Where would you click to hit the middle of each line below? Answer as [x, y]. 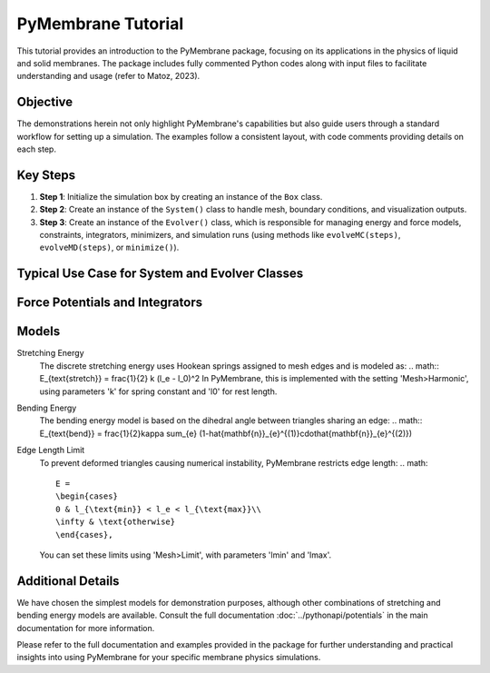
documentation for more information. [86, 628]
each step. [36, 149]
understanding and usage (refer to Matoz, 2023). [108, 76]
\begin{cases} [87, 496]
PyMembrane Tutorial [100, 24]
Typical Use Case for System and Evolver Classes [160, 274]
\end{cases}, [84, 534]
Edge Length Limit [51, 450]
